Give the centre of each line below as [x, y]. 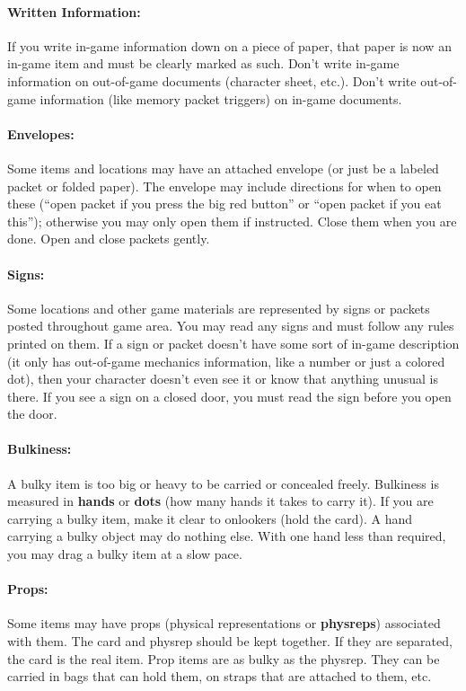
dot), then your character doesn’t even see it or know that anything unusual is [223, 379]
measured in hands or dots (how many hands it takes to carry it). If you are [220, 501]
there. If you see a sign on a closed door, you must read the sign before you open [229, 396]
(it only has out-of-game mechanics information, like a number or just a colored [226, 361]
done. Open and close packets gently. [109, 239]
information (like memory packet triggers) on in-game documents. [221, 98]
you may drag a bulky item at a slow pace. [125, 554]
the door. [32, 414]
